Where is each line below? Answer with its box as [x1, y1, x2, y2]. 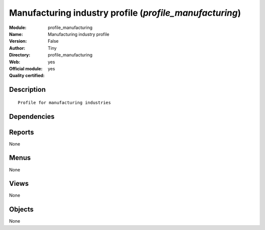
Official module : [9, 65, 43, 71]
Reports [9, 128, 34, 136]
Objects [9, 205, 34, 214]
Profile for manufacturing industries [18, 100, 111, 105]
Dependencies [9, 112, 55, 120]
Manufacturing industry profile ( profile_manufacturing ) [9, 7, 241, 18]
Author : [9, 45, 26, 51]
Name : [9, 31, 23, 37]
